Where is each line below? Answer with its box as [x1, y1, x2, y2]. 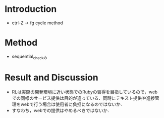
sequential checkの [11, 53, 48, 60]
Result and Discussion [4, 72, 99, 83]
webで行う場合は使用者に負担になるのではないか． [20, 101, 125, 107]
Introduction [4, 3, 57, 15]
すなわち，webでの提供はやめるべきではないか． [11, 107, 112, 113]
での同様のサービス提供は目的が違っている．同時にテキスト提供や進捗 [11, 95, 155, 101]
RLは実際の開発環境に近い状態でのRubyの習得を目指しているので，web [11, 89, 158, 95]
